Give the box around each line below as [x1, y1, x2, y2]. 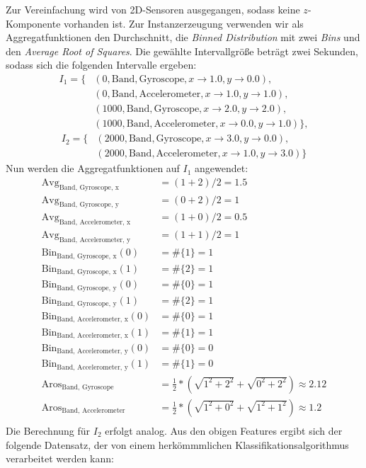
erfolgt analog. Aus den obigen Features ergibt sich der [105, 423, 343, 438]
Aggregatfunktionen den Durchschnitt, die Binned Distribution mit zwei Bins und [6, 30, 360, 45]
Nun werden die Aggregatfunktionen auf [6, 161, 180, 176]
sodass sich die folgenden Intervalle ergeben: [6, 57, 197, 72]
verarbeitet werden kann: [6, 451, 114, 466]
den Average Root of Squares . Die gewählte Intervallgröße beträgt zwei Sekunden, [6, 43, 358, 58]
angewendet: [195, 161, 248, 176]
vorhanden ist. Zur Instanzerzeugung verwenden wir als [64, 16, 304, 30]
